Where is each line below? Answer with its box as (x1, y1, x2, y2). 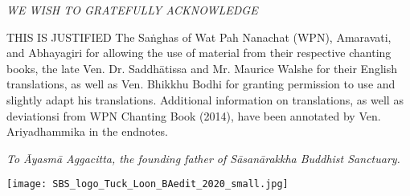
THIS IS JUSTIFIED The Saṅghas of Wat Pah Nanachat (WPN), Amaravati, (6, 28, 392, 45)
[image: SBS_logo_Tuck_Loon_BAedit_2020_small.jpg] (6, 178, 289, 190)
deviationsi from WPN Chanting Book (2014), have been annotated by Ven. (6, 107, 381, 124)
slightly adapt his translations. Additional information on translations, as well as (6, 91, 404, 108)
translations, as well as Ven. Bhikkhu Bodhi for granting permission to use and (6, 76, 396, 92)
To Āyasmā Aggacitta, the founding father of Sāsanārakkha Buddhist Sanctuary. (6, 149, 400, 166)
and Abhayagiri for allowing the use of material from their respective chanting (6, 44, 392, 61)
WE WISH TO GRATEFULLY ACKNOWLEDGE (6, 2, 258, 18)
